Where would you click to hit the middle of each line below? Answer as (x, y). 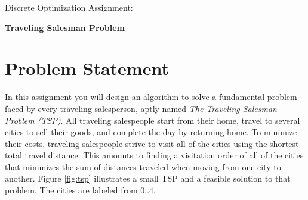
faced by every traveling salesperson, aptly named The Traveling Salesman (141, 108)
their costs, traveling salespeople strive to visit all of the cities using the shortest (152, 143)
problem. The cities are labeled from (71, 190)
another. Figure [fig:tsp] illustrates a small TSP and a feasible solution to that (148, 178)
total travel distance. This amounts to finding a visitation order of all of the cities (154, 155)
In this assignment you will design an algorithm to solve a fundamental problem (151, 97)
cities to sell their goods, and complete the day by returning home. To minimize (151, 132)
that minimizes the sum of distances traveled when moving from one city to (143, 166)
